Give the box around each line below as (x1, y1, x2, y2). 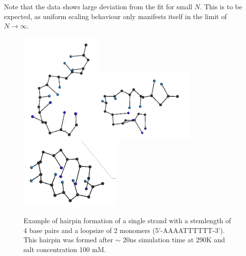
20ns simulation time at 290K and (123, 234, 225, 245)
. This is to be (200, 1, 243, 11)
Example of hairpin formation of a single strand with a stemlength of (24, 215, 231, 225)
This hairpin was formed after (24, 234, 113, 245)
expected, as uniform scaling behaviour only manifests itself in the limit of (4, 11, 227, 21)
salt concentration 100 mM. (24, 244, 106, 254)
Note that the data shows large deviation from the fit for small (4, 1, 193, 11)
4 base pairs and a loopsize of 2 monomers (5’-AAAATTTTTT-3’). (24, 225, 225, 235)
